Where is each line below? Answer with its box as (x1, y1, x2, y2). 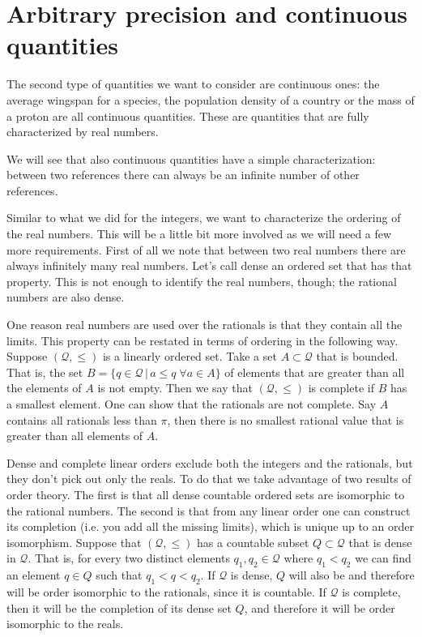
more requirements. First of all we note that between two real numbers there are (6, 241, 406, 258)
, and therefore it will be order (244, 599, 395, 616)
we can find (355, 549, 411, 566)
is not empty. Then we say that (97, 379, 253, 396)
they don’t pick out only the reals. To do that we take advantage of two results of (6, 470, 411, 487)
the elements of (6, 379, 82, 396)
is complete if (308, 379, 374, 396)
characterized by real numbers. (6, 123, 159, 140)
